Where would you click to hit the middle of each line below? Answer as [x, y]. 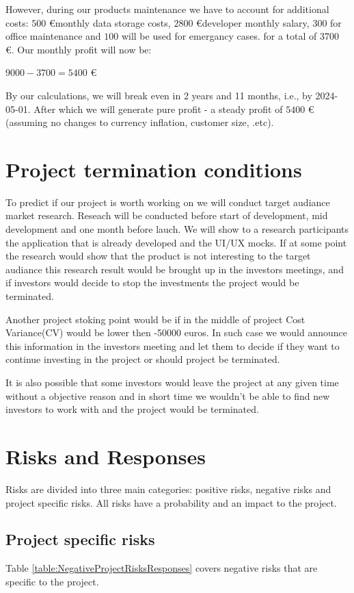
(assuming [27, 122]
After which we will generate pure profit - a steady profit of [158, 109]
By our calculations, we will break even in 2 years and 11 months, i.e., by [159, 95]
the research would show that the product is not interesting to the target [158, 256]
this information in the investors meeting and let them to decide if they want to [173, 345]
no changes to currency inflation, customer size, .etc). [162, 122]
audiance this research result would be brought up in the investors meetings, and [175, 269]
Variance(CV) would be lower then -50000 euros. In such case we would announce [177, 332]
